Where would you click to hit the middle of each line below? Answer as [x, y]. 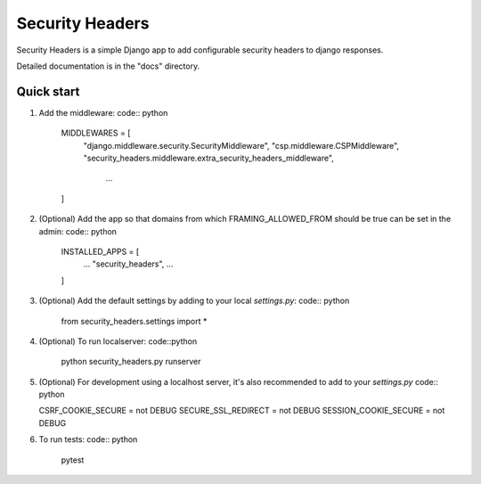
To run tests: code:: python [88, 439]
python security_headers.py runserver [131, 362]
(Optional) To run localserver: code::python [118, 341]
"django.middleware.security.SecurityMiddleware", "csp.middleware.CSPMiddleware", [241, 145]
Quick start [48, 91]
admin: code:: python [78, 231]
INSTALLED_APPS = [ [100, 251]
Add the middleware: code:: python [103, 112]
